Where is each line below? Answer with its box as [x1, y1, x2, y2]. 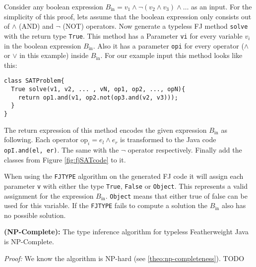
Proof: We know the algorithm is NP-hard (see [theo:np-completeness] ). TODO [4, 253, 245, 263]
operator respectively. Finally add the [128, 145, 242, 155]
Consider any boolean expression [4, 1, 103, 11]
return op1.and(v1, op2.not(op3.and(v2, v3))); [18, 94, 178, 101]
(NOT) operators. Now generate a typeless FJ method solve [63, 21, 248, 31]
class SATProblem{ [4, 77, 64, 85]
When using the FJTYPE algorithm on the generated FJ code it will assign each [4, 171, 244, 181]
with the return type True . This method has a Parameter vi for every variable [4, 30, 243, 41]
